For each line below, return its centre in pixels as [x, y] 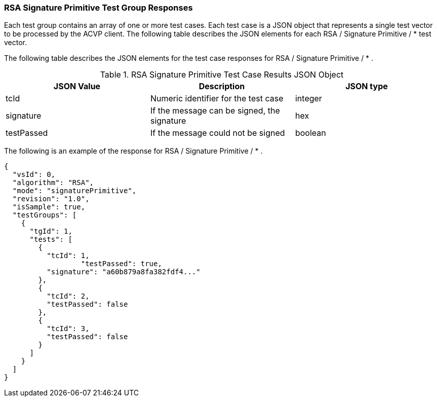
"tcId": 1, [68, 256]
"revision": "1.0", [51, 199]
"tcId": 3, [68, 329]
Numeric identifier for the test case [217, 99]
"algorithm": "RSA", [53, 183]
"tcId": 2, [68, 296]
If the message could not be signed [217, 133]
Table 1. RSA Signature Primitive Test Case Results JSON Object [222, 75]
